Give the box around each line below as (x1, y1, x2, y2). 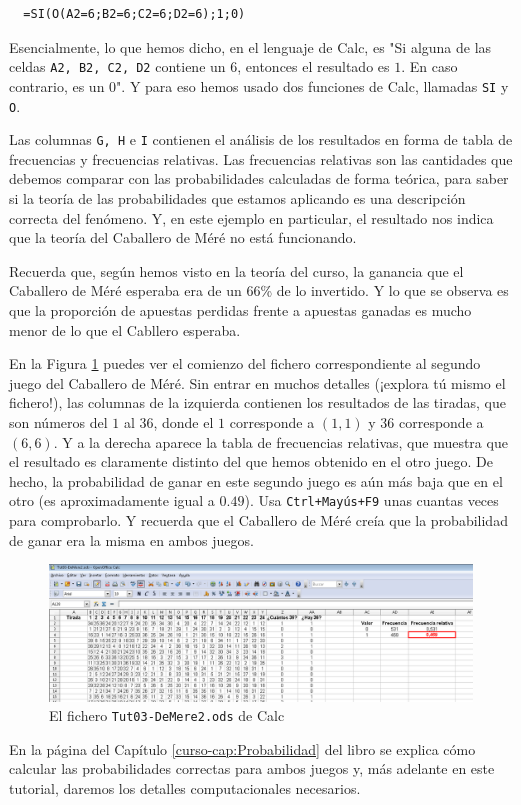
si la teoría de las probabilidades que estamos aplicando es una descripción (9, 188, 466, 208)
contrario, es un (9, 75, 105, 96)
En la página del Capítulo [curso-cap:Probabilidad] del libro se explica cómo (9, 738, 476, 759)
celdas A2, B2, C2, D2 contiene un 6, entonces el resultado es (9, 56, 390, 77)
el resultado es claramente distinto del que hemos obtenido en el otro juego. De (9, 451, 493, 472)
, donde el (153, 411, 214, 432)
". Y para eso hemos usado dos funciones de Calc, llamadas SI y (116, 75, 509, 96)
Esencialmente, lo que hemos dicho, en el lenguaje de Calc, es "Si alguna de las (9, 36, 492, 57)
